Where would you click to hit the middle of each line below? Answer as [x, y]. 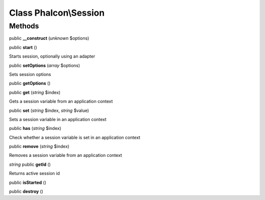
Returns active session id [34, 174]
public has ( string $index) [35, 128]
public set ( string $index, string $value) [49, 110]
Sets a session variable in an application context [58, 119]
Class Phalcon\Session [57, 13]
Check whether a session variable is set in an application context [75, 137]
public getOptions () [30, 83]
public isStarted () [28, 182]
